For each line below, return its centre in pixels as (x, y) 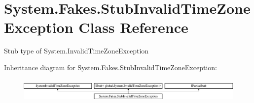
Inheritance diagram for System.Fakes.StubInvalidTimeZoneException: (110, 67)
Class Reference (133, 27)
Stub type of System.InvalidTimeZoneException (76, 51)
